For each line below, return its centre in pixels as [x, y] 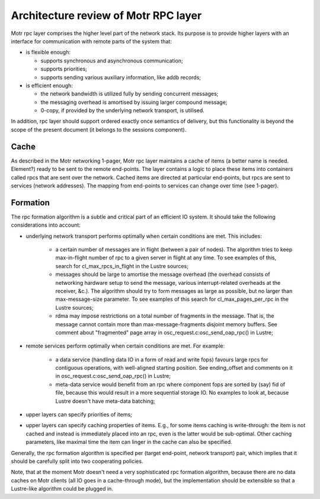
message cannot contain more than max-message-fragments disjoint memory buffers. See [167, 324]
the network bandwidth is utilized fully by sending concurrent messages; [129, 94]
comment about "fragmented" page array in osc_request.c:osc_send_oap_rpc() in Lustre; [164, 332]
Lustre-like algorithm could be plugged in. [62, 489]
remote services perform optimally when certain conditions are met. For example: [125, 346]
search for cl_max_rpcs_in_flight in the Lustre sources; [122, 266]
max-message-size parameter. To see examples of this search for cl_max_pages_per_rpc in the [172, 299]
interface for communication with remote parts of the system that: [91, 41]
